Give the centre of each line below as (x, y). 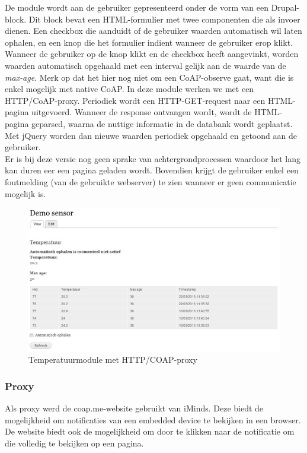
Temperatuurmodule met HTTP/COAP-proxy (113, 359)
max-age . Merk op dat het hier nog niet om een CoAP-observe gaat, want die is (149, 77)
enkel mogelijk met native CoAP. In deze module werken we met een (129, 89)
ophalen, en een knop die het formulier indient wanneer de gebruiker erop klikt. (149, 42)
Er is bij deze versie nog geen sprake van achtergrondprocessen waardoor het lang (153, 158)
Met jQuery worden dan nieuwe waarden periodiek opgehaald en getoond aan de (151, 135)
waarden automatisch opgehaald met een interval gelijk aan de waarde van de (145, 65)
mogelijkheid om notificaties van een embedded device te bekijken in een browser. (153, 419)
